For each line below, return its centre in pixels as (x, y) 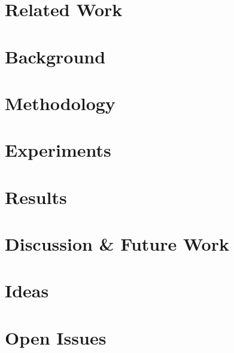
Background (55, 56)
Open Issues (56, 337)
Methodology (60, 103)
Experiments (58, 150)
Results (36, 197)
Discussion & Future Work (117, 244)
